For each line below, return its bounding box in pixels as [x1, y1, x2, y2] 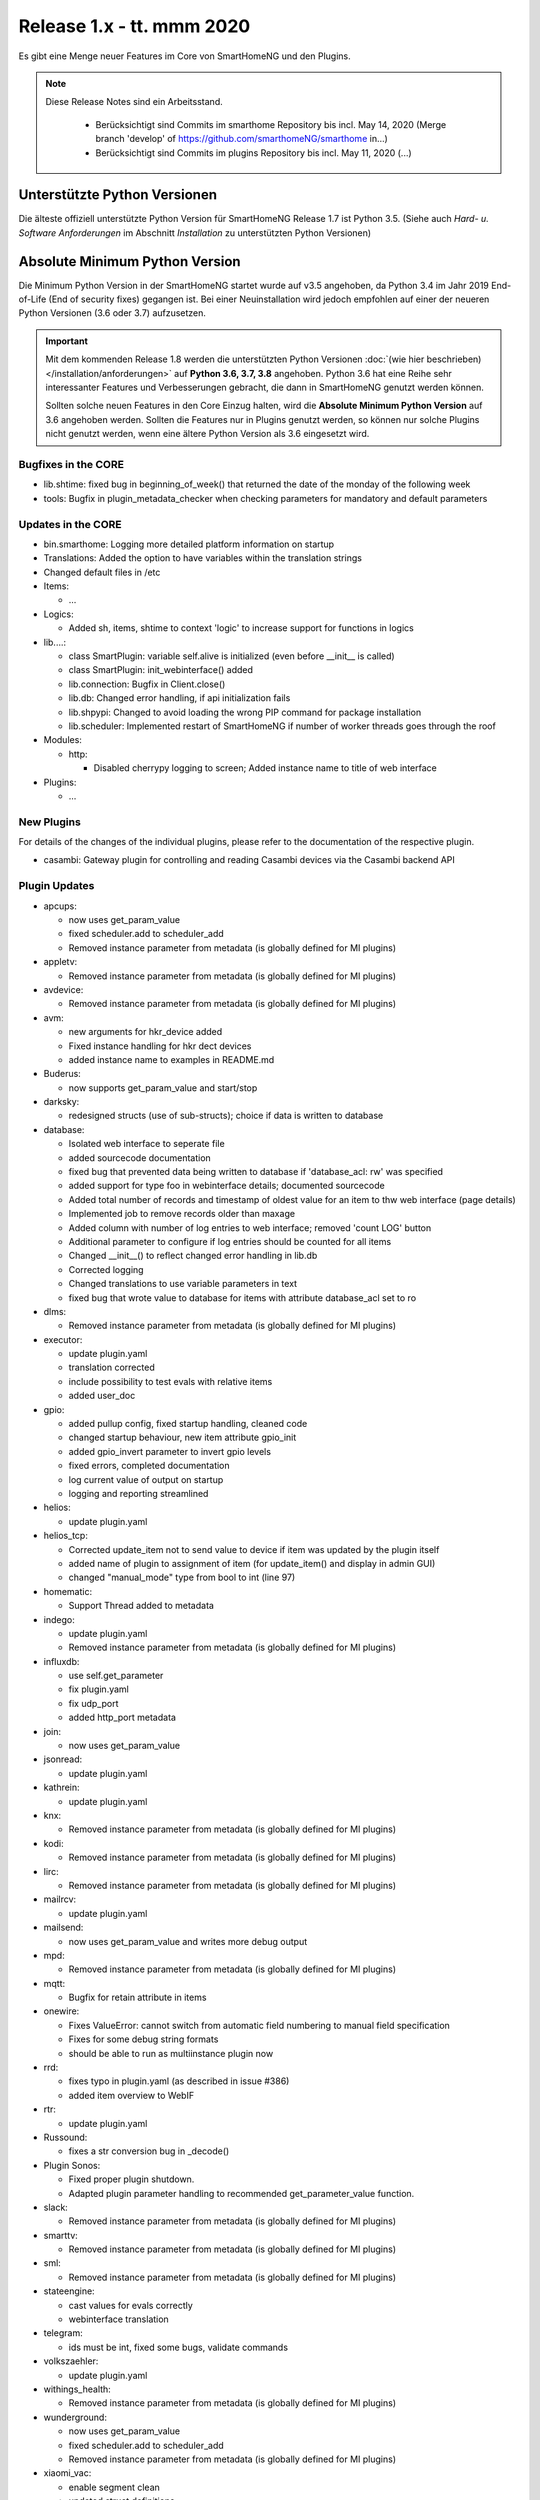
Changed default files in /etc [43, 566, 161, 578]
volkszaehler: [43, 2355, 99, 2367]
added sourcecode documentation [68, 1151, 212, 1164]
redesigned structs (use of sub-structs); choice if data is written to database [68, 1110, 384, 1122]
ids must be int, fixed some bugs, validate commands [68, 2341, 289, 2353]
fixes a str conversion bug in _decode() [68, 2145, 230, 2157]
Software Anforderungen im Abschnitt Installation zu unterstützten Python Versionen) [18, 226, 372, 239]
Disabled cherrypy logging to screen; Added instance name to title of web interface [93, 762, 437, 774]
